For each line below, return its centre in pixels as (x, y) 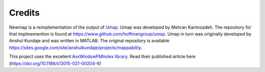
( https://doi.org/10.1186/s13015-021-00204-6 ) (55, 63)
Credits (25, 13)
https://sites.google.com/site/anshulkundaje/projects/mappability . (76, 47)
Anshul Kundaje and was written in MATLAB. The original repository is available (89, 41)
